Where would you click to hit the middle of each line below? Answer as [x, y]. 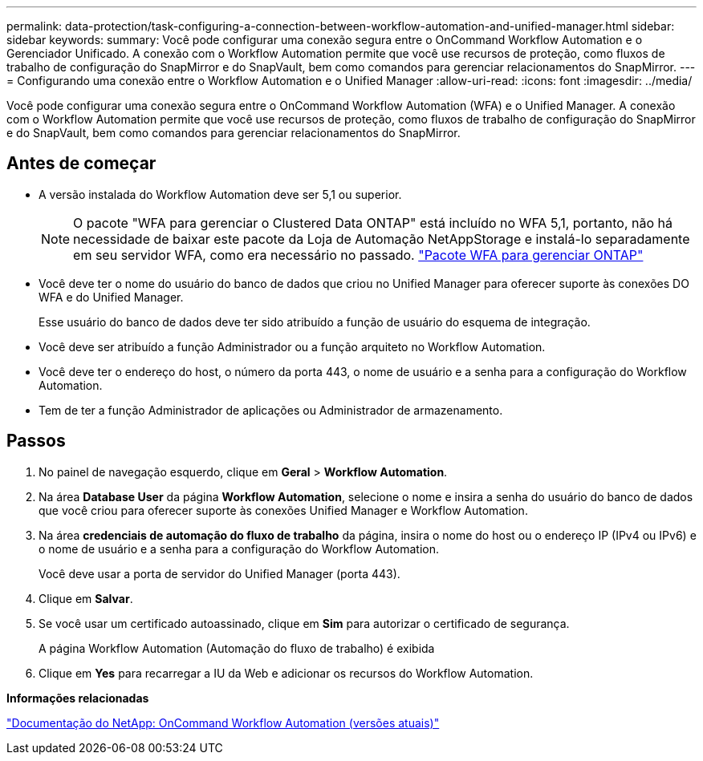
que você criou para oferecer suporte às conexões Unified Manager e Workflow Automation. [283, 510]
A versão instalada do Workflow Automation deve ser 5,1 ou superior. [220, 194]
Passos [36, 441]
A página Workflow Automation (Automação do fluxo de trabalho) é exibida [237, 648]
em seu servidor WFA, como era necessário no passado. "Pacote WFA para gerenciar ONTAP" [358, 255]
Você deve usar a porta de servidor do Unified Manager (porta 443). [219, 573]
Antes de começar [81, 164]
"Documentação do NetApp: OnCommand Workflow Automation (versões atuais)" [223, 723]
